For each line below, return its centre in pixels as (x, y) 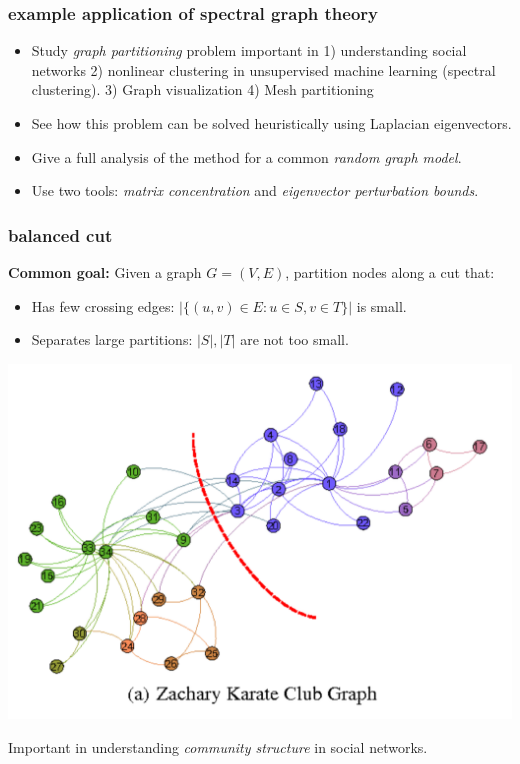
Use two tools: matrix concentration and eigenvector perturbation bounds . (255, 190)
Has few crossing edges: (103, 305)
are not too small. (294, 339)
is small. (381, 305)
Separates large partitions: (112, 339)
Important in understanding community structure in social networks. (218, 746)
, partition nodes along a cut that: (390, 272)
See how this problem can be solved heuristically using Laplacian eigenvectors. (271, 123)
